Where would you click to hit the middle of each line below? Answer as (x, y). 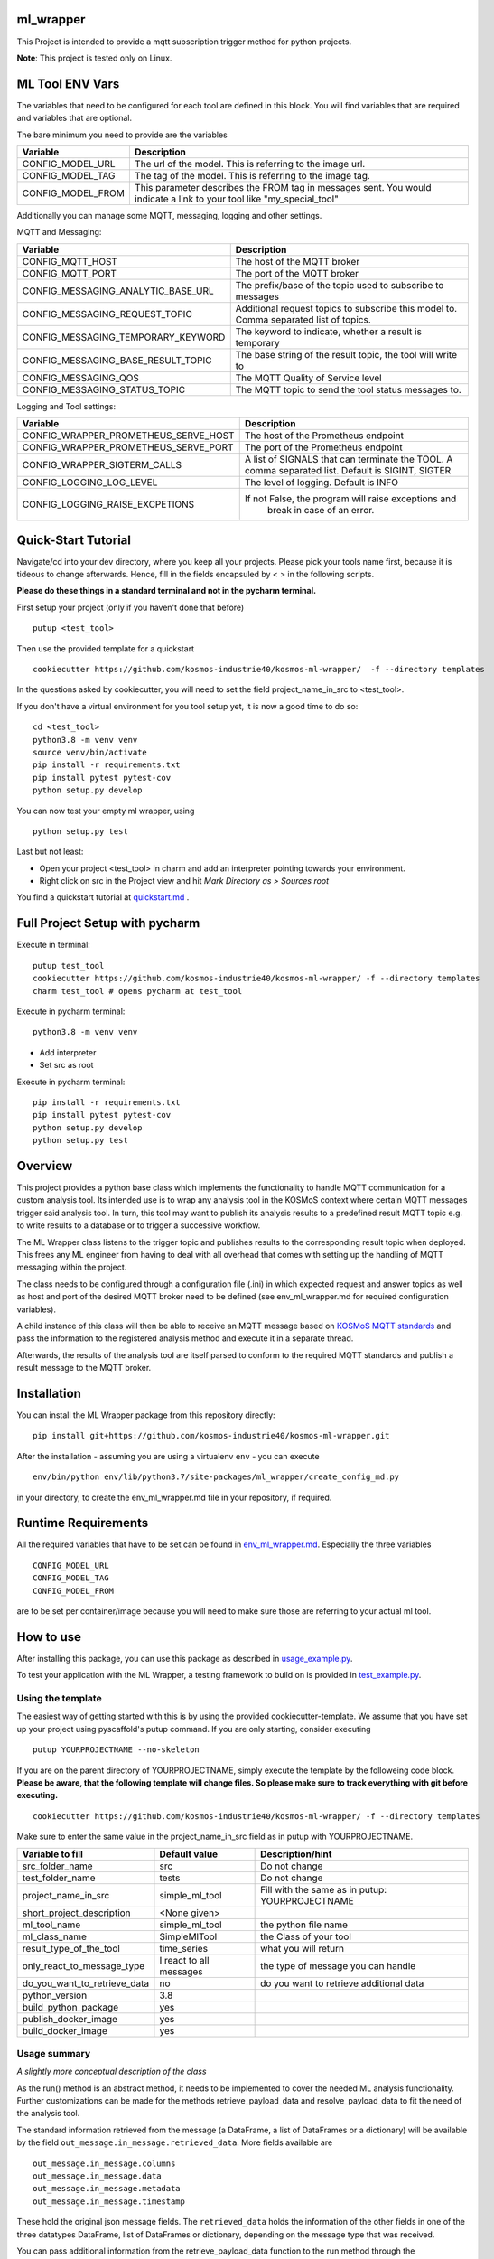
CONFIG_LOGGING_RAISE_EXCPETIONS (108, 504)
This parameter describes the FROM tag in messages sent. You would (283, 187)
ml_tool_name (51, 1925)
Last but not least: (50, 852)
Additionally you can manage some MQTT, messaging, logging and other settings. (169, 215)
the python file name (304, 1925)
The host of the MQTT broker (298, 261)
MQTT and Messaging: (59, 232)
